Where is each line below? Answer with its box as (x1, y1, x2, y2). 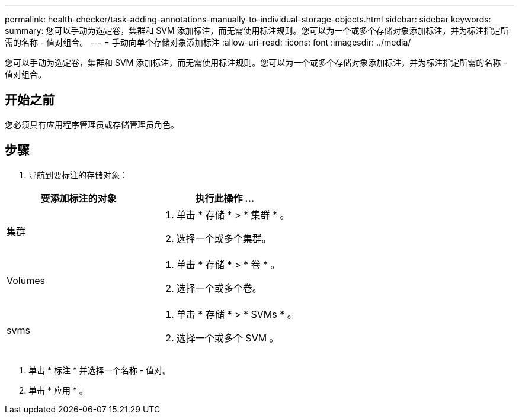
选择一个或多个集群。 (176, 232, 271, 244)
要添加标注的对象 (40, 192, 117, 204)
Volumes (7, 274, 45, 286)
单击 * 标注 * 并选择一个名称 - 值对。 (28, 365, 171, 375)
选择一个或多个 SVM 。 (176, 331, 279, 344)
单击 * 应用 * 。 (28, 385, 88, 395)
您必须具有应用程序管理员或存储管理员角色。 (5, 119, 179, 130)
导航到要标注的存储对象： (28, 169, 128, 180)
